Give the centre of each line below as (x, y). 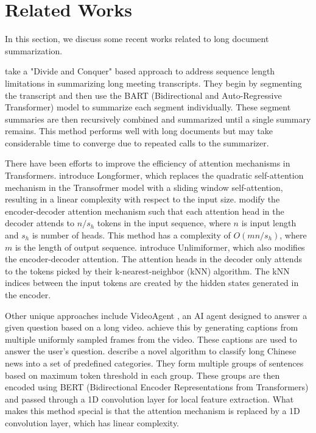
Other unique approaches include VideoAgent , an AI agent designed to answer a (156, 315)
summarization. (34, 50)
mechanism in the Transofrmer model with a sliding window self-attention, (144, 187)
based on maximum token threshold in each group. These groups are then (142, 375)
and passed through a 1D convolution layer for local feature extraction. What (149, 399)
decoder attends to (40, 223)
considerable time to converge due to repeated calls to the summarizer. (137, 142)
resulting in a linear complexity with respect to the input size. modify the (142, 199)
